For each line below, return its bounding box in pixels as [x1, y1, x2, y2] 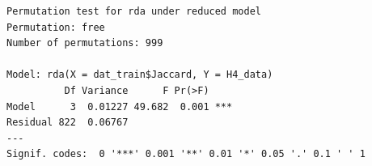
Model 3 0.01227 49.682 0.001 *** [6, 100, 233, 113]
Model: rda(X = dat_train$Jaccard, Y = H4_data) [6, 69, 273, 81]
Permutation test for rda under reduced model [6, 6, 261, 17]
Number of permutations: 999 [6, 37, 163, 49]
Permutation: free [6, 21, 105, 33]
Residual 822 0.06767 [6, 117, 129, 129]
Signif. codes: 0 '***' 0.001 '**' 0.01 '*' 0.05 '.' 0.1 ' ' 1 [6, 148, 366, 160]
